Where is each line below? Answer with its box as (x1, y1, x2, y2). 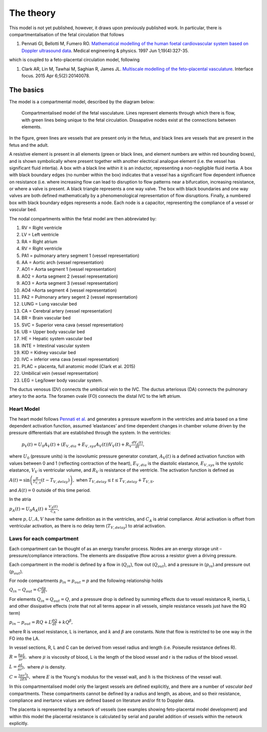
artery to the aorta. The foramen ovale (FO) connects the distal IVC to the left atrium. (9, 393, 181, 399)
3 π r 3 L (18, 672, 29, 678)
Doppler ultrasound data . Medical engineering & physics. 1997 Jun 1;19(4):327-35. (21, 48, 189, 53)
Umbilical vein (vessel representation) (21, 370, 99, 376)
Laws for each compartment (9, 535, 79, 542)
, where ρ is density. (24, 664, 66, 670)
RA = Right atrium (21, 238, 58, 245)
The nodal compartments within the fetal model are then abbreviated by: (9, 215, 157, 221)
